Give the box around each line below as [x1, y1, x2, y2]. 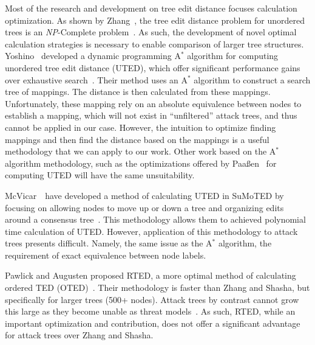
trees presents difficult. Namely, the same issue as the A [5, 237, 212, 249]
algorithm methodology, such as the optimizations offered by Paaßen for [5, 156, 277, 169]
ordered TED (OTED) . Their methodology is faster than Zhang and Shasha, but [5, 281, 310, 294]
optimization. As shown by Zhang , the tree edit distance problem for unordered [5, 13, 305, 26]
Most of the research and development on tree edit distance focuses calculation [5, 2, 297, 14]
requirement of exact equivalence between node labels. [5, 248, 206, 261]
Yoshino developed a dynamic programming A [5, 49, 181, 62]
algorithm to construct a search [194, 73, 311, 86]
